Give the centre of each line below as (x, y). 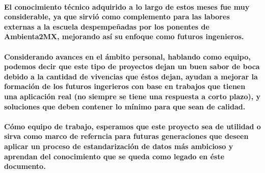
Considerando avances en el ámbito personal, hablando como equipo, (127, 56)
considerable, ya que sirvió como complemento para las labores (117, 17)
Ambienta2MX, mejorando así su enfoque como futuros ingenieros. (124, 36)
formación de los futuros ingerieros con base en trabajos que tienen (125, 86)
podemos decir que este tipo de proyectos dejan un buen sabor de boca (132, 66)
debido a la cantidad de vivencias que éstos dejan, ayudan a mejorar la (131, 76)
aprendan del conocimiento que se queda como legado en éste (114, 156)
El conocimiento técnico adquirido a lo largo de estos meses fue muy (127, 6)
